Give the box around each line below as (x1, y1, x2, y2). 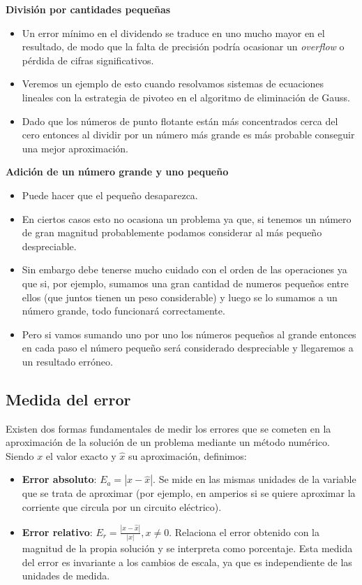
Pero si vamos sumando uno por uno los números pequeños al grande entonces (22, 326, 356, 341)
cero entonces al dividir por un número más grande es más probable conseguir (22, 127, 355, 142)
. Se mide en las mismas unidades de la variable (153, 472, 356, 486)
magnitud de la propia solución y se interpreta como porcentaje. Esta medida (22, 541, 353, 556)
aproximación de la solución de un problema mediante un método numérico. (6, 435, 330, 449)
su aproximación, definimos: (128, 448, 247, 463)
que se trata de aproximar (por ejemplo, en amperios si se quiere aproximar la (22, 486, 356, 500)
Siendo (6, 448, 34, 463)
